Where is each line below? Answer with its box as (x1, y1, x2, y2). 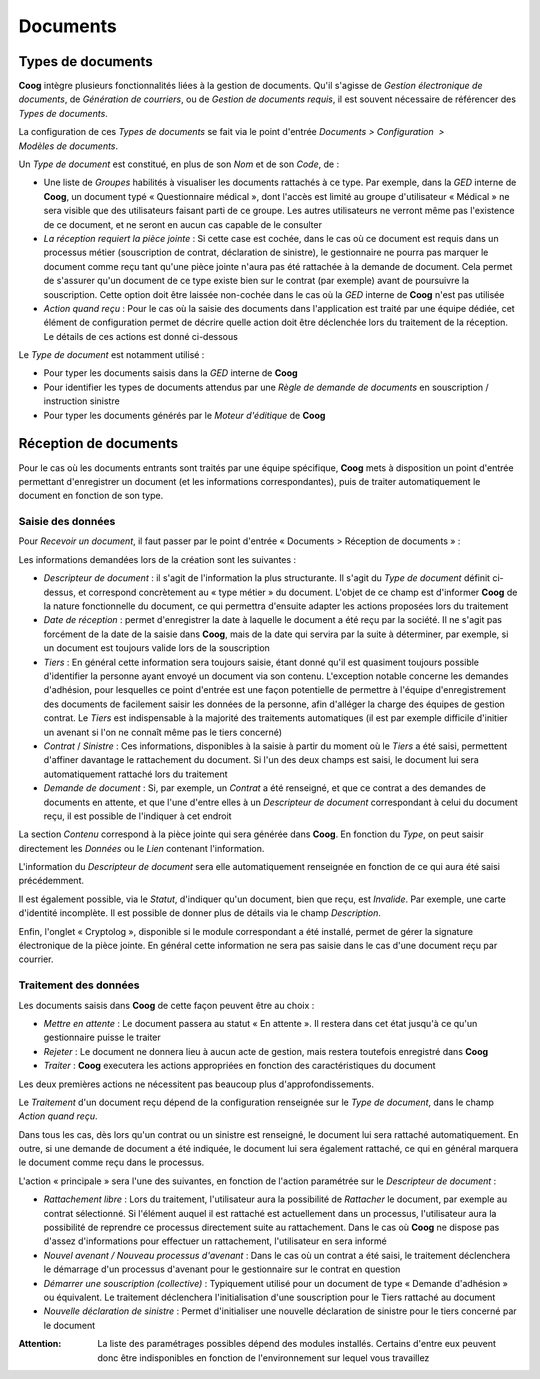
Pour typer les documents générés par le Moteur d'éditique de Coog (43, 409, 326, 421)
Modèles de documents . (18, 140, 119, 152)
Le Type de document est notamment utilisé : (18, 349, 205, 361)
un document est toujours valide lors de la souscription (43, 642, 270, 654)
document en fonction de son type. (18, 490, 164, 502)
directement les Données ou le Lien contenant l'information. (18, 842, 265, 854)
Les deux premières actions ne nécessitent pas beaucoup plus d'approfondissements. (18, 1078, 375, 1090)
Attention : (18, 1338, 62, 1350)
